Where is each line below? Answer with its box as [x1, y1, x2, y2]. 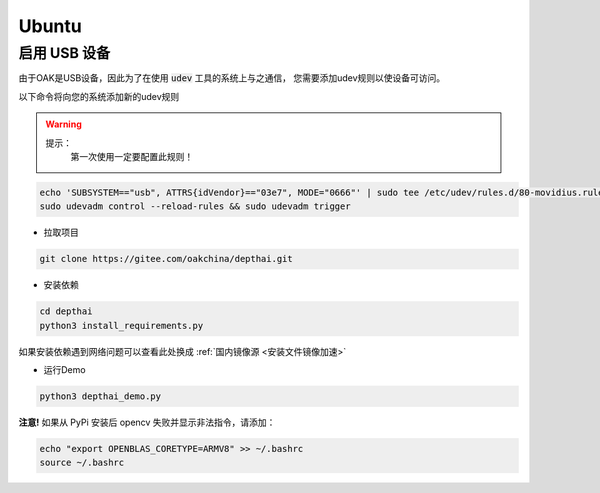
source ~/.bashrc [39, 457, 125, 469]
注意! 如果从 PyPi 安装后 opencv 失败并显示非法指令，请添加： [18, 416, 276, 428]
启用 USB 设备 [18, 44, 111, 62]
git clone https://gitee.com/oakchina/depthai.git [39, 253, 294, 265]
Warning [45, 118, 82, 130]
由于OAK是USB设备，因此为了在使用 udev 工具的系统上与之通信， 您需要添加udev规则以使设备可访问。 [18, 72, 445, 84]
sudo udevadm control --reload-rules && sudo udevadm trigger [39, 201, 351, 212]
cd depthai [39, 306, 93, 317]
